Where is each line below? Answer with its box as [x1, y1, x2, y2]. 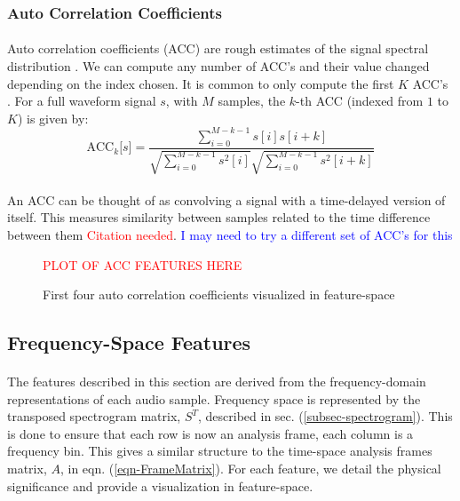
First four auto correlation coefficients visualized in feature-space [43, 285, 395, 304]
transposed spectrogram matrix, [7, 407, 181, 425]
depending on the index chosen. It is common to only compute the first [7, 74, 394, 92]
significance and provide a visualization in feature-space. [7, 476, 313, 495]
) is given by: [17, 108, 89, 127]
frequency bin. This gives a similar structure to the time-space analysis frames [7, 441, 432, 460]
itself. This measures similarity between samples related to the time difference [7, 208, 431, 227]
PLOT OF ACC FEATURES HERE [43, 255, 242, 274]
